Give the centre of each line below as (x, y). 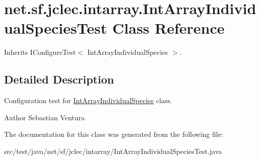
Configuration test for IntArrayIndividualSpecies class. (88, 100)
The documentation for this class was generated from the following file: (114, 134)
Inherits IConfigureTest (40, 52)
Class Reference (169, 28)
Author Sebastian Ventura (45, 117)
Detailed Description (59, 79)
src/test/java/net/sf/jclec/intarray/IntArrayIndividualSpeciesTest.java (113, 151)
